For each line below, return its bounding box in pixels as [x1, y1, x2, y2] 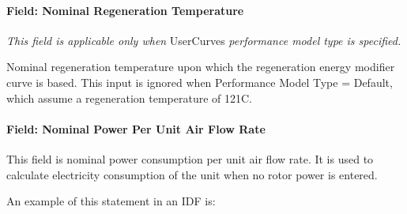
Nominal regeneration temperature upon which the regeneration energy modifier [6, 58, 395, 75]
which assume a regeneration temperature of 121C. [6, 89, 253, 106]
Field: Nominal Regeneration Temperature [6, 2, 244, 18]
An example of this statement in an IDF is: [6, 193, 216, 209]
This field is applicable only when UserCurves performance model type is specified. [6, 32, 401, 48]
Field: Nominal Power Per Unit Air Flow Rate [6, 120, 266, 137]
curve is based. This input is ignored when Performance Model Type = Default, [6, 73, 393, 90]
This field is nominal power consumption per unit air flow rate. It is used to [6, 150, 374, 167]
